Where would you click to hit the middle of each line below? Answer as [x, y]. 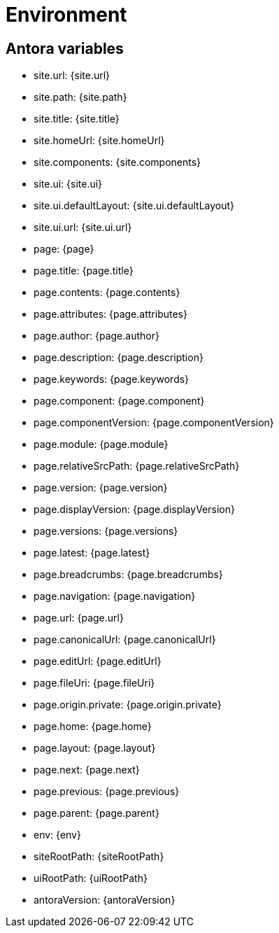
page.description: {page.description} [119, 358]
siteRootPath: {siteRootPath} [99, 857]
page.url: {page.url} [79, 618]
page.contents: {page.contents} [107, 293]
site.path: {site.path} [80, 97]
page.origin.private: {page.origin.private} [128, 705]
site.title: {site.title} [77, 119]
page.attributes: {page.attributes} [110, 314]
